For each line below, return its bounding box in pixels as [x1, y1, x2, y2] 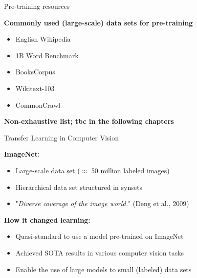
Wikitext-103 [15, 83, 55, 93]
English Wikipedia [15, 34, 71, 44]
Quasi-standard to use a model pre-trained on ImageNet [15, 231, 184, 241]
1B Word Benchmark [15, 50, 79, 60]
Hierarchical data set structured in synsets [15, 182, 142, 192]
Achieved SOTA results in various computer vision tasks [15, 247, 184, 257]
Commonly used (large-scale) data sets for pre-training [4, 17, 193, 27]
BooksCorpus [15, 67, 55, 77]
